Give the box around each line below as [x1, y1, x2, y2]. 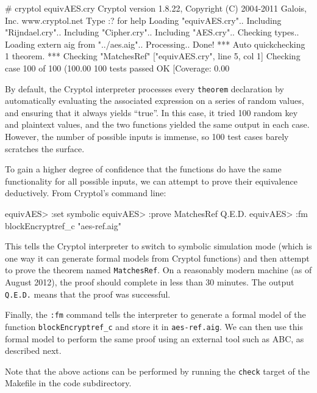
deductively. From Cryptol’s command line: [5, 186, 166, 199]
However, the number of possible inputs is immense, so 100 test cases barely [5, 130, 289, 142]
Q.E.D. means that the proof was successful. [5, 287, 171, 300]
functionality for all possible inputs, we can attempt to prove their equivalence [5, 174, 297, 187]
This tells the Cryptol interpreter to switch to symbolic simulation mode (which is [5, 240, 312, 252]
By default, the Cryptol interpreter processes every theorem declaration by [5, 82, 284, 95]
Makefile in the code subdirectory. [5, 376, 132, 389]
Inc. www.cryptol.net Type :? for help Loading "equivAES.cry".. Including [5, 13, 282, 26]
